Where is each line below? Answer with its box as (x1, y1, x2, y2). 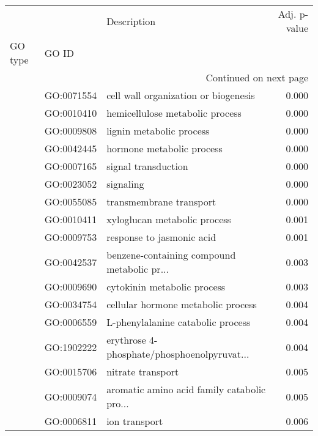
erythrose (106, 333, 146, 347)
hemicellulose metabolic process (106, 106, 242, 120)
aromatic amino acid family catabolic (106, 382, 266, 396)
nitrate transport (106, 364, 179, 379)
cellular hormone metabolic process (106, 297, 257, 311)
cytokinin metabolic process (106, 279, 226, 294)
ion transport (106, 414, 163, 428)
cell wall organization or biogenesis (106, 88, 255, 102)
